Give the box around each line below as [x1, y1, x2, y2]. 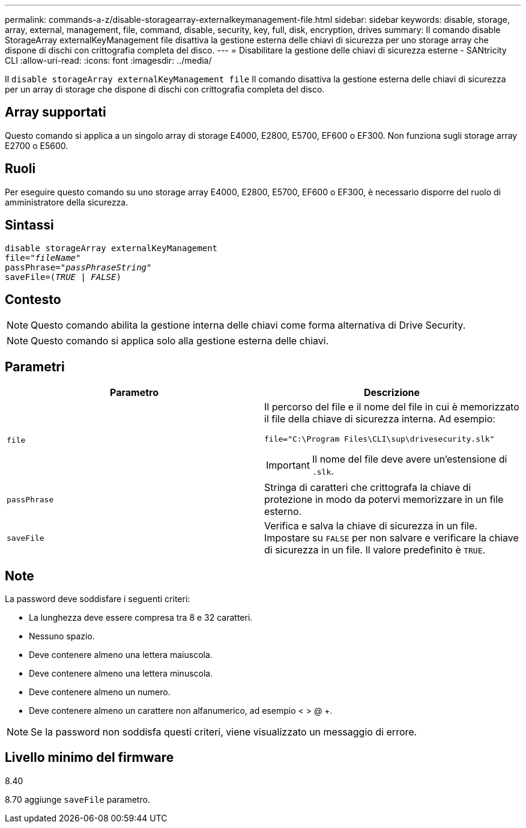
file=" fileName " [5, 252, 81, 263]
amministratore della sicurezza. [5, 196, 128, 207]
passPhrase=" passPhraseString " [5, 262, 152, 272]
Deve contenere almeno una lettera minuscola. [29, 668, 213, 679]
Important [266, 459, 310, 472]
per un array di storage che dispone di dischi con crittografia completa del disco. [5, 84, 325, 94]
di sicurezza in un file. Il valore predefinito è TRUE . [264, 544, 486, 556]
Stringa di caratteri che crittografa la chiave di [264, 481, 471, 494]
